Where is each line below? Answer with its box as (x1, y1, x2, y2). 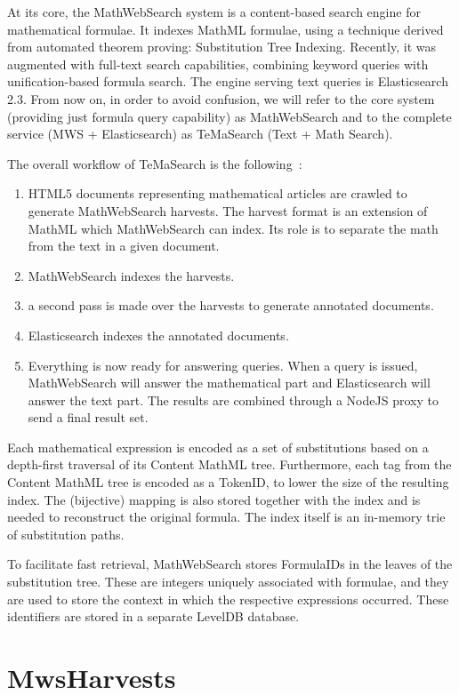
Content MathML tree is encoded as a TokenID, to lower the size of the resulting (7, 473, 449, 491)
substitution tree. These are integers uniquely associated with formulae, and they (7, 572, 449, 591)
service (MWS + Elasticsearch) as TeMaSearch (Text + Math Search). (7, 124, 393, 143)
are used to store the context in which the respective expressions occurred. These (7, 589, 449, 608)
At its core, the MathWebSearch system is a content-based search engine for (7, 3, 421, 20)
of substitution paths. (7, 524, 125, 543)
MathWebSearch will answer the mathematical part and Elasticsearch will (28, 373, 431, 392)
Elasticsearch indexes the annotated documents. (28, 325, 289, 344)
